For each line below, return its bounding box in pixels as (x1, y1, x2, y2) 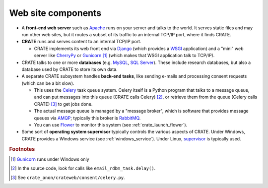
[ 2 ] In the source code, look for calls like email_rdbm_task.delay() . (10, 165, 156, 171)
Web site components (9, 7, 102, 18)
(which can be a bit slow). (21, 80, 74, 86)
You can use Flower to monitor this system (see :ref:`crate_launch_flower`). (34, 122, 188, 128)
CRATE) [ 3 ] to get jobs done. (34, 101, 93, 107)
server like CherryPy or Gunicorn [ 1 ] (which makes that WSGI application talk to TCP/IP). (34, 53, 215, 59)
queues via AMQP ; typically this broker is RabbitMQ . (34, 115, 141, 121)
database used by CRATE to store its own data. (21, 66, 118, 72)
